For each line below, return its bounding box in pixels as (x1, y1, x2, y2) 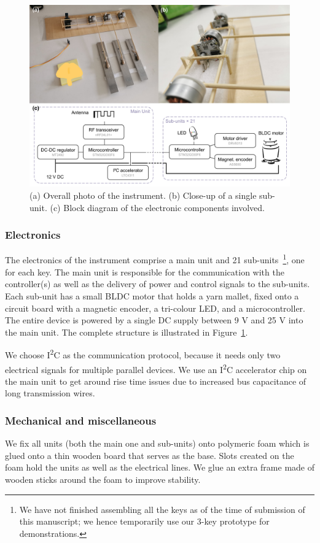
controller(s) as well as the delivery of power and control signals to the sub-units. (5, 277, 310, 290)
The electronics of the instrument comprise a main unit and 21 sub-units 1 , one (5, 252, 305, 266)
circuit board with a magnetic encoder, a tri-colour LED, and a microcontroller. (5, 301, 305, 314)
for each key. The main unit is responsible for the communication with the (5, 265, 284, 278)
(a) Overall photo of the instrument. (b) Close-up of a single (29, 189, 257, 202)
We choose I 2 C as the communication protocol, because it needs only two (5, 347, 281, 361)
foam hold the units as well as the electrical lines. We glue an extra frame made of (5, 461, 314, 474)
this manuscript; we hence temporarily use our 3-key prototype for (19, 515, 270, 528)
